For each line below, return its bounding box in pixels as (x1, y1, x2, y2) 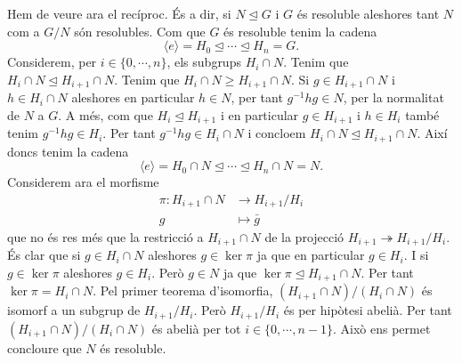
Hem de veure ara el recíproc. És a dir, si (7, 4, 231, 22)
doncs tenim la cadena (7, 141, 129, 160)
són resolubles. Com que (74, 21, 206, 40)
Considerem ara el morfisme (7, 173, 159, 191)
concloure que (7, 338, 82, 357)
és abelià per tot (151, 319, 241, 337)
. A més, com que (58, 105, 153, 124)
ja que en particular (256, 246, 365, 264)
